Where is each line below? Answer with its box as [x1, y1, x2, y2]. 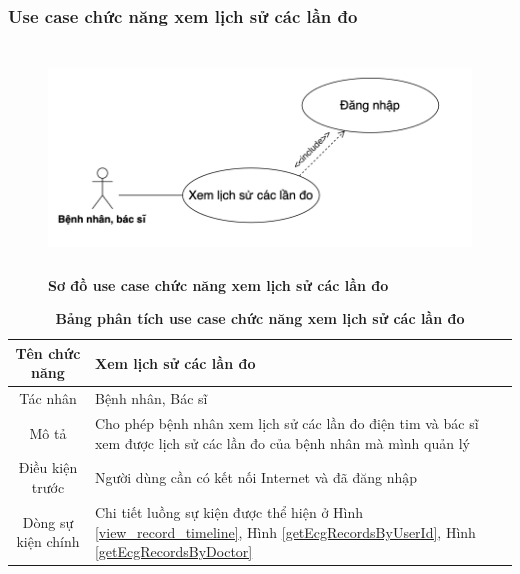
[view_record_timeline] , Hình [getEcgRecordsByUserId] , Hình [94, 521, 476, 542]
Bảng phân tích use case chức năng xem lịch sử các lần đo [55, 308, 465, 329]
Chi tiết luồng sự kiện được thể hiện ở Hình [94, 501, 364, 522]
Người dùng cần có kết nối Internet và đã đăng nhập [94, 467, 418, 488]
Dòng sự [22, 511, 74, 532]
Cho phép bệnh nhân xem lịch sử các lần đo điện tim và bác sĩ [94, 413, 479, 434]
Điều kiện [18, 457, 78, 478]
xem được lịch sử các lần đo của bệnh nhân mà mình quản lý [94, 432, 470, 453]
